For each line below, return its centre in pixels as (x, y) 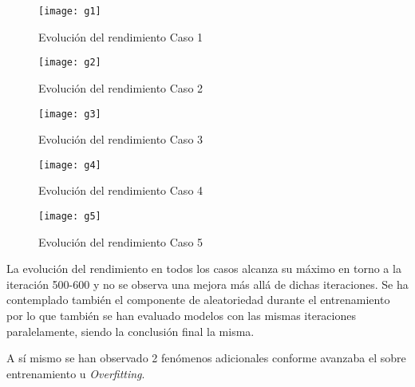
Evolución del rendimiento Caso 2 (121, 87)
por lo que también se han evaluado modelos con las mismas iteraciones (181, 316)
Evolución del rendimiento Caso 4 (121, 190)
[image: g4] (70, 165)
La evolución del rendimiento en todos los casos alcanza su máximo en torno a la (204, 269)
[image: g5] (70, 216)
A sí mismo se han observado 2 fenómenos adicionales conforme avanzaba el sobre (206, 358)
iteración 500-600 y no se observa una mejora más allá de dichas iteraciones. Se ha (207, 284)
